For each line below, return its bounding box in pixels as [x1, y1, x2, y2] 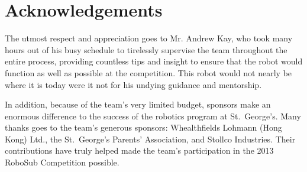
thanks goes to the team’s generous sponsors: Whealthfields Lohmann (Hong [5, 121, 282, 134]
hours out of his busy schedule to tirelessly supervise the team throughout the [5, 43, 287, 56]
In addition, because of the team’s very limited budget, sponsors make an [5, 98, 271, 111]
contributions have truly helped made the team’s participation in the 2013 [5, 144, 274, 157]
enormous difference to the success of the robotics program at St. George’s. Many [5, 109, 301, 122]
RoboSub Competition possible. [5, 156, 119, 168]
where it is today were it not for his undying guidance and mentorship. [5, 78, 262, 90]
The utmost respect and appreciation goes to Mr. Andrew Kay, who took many [5, 32, 293, 44]
